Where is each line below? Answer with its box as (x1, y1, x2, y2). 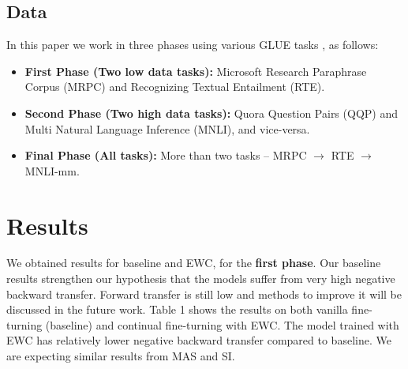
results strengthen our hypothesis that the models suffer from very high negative (6, 270, 395, 287)
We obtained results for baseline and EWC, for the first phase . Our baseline (6, 254, 381, 271)
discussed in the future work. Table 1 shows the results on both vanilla (6, 301, 348, 318)
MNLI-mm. (24, 162, 80, 179)
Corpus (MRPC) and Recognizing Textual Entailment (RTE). (24, 78, 325, 95)
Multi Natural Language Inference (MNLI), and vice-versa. (24, 120, 310, 137)
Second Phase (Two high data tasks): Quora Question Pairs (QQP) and (24, 104, 398, 121)
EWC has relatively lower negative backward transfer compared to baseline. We (6, 332, 391, 348)
